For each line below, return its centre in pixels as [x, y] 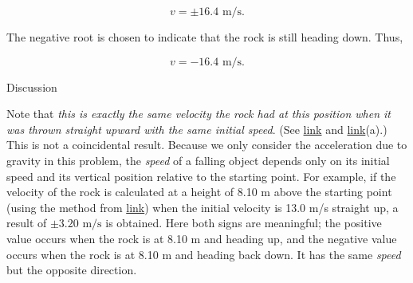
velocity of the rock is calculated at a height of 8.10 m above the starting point [199, 192]
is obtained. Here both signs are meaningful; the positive [244, 223]
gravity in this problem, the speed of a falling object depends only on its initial [198, 160]
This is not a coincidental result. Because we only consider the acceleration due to [207, 145]
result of [27, 223]
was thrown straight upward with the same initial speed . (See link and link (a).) [197, 129]
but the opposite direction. [72, 270]
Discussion [32, 86]
